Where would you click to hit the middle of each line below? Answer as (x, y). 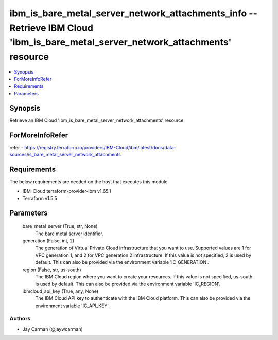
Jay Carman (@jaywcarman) (53, 329)
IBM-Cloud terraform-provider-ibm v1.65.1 (67, 191)
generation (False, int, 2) (48, 241)
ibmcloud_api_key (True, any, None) (60, 291)
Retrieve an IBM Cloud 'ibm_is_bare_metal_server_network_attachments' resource (97, 120)
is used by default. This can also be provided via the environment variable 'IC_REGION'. (128, 284)
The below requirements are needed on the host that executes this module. (89, 182)
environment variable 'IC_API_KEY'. (73, 306)
